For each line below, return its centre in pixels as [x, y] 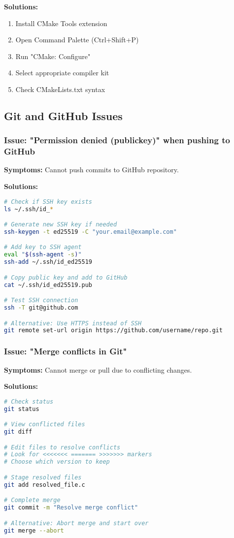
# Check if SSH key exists [48, 202]
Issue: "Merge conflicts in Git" [66, 351]
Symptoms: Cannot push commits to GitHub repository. [91, 170]
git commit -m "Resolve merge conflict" [71, 508]
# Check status [29, 401]
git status [22, 409]
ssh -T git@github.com [41, 308]
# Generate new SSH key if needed [61, 225]
